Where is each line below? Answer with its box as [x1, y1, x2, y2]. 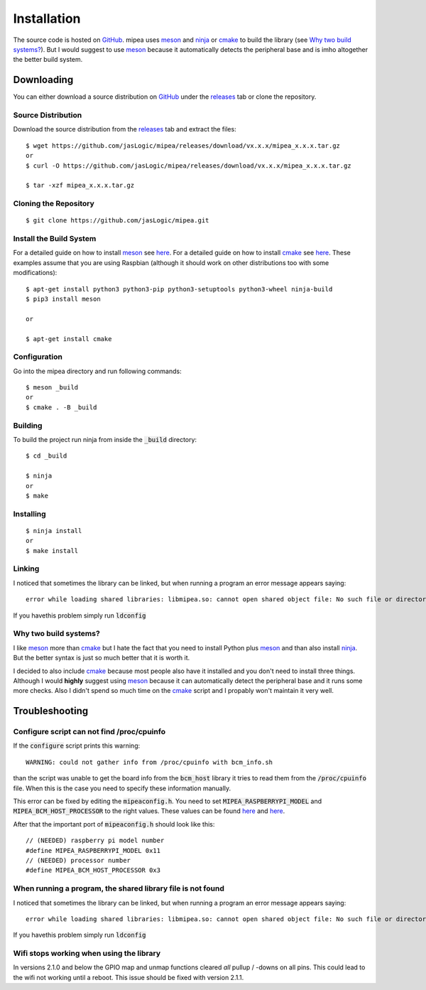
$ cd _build [26, 452, 67, 460]
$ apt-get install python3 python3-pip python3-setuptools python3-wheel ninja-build [26, 285, 333, 293]
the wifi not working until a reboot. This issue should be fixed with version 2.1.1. [13, 973, 244, 981]
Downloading [13, 74, 74, 86]
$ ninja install [26, 527, 82, 534]
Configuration [13, 352, 63, 362]
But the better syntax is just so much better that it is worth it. [13, 654, 190, 662]
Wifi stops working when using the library [13, 949, 161, 959]
